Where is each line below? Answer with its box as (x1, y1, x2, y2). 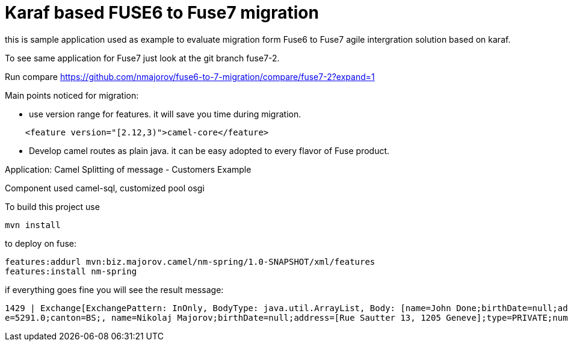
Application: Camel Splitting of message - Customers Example (5, 164, 252, 175)
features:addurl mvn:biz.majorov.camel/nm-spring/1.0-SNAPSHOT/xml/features (5, 256, 375, 267)
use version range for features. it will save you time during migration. (29, 108, 301, 119)
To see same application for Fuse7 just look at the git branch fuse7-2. (5, 52, 280, 63)
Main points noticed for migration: (5, 90, 139, 100)
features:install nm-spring (5, 266, 137, 276)
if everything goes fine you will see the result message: (5, 284, 224, 295)
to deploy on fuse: (5, 238, 77, 249)
